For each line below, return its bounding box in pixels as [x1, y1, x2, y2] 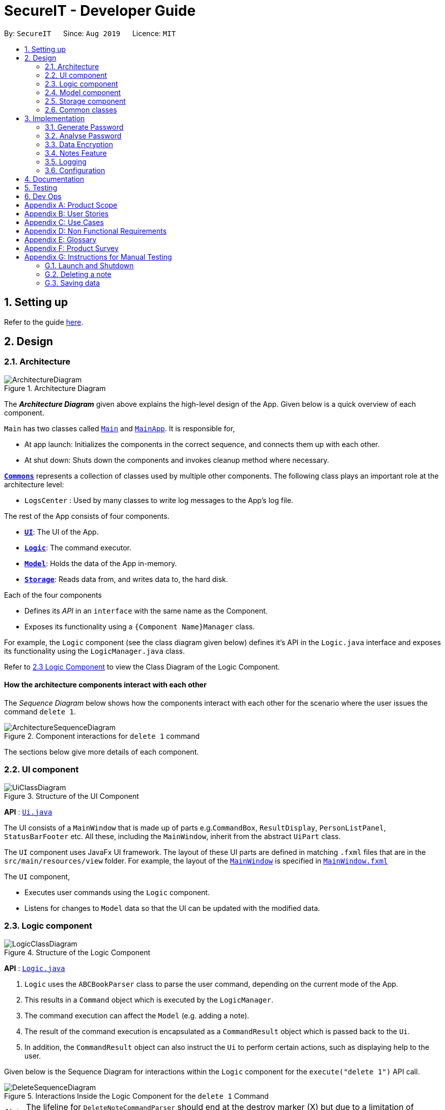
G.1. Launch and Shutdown [45, 261, 134, 270]
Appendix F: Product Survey [24, 243, 119, 253]
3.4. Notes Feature [45, 148, 107, 157]
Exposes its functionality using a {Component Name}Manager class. [24, 622, 255, 631]
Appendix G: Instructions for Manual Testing [24, 252, 172, 261]
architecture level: [4, 480, 64, 489]
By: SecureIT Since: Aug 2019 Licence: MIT [4, 29, 176, 38]
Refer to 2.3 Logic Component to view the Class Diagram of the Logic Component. [4, 662, 280, 671]
